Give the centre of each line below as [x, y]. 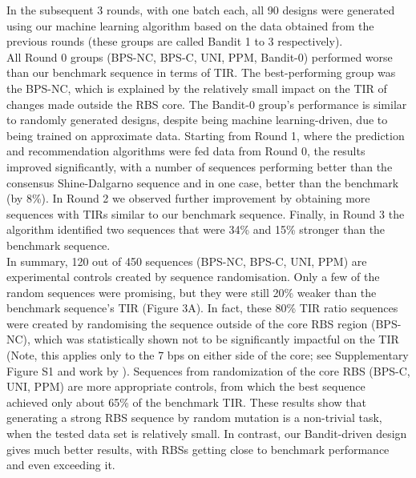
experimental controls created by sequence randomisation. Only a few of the [193, 277]
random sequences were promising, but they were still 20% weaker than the [192, 292]
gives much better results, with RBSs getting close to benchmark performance [198, 449]
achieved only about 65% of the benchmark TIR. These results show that [186, 402]
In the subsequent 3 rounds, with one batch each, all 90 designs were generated [201, 10]
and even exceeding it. [61, 465]
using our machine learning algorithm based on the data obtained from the [190, 25]
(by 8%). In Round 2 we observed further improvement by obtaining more [188, 198]
